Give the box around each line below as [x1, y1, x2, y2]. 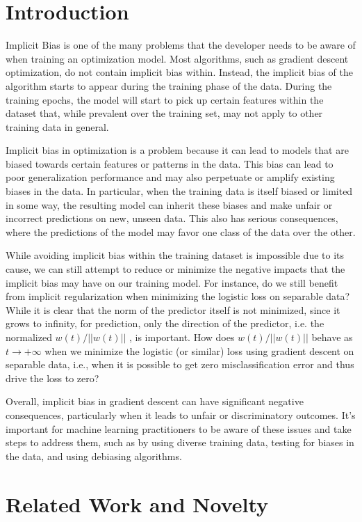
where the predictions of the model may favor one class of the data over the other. [6, 224, 356, 239]
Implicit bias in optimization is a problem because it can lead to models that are [6, 143, 349, 157]
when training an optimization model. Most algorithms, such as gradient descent [6, 51, 349, 65]
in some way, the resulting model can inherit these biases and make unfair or [6, 197, 333, 212]
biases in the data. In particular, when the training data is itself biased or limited [6, 184, 353, 198]
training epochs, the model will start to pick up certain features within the [6, 92, 324, 106]
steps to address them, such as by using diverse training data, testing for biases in [6, 435, 354, 450]
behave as [311, 330, 353, 344]
